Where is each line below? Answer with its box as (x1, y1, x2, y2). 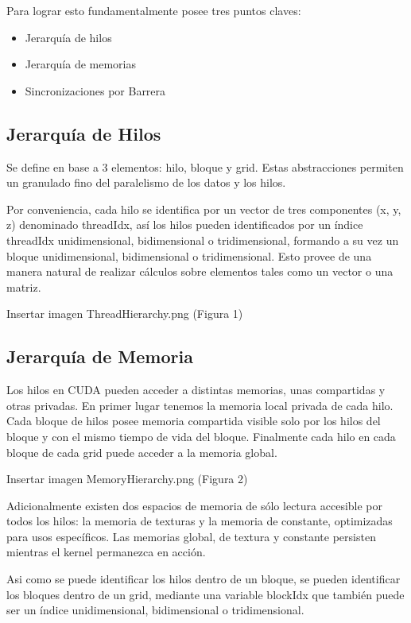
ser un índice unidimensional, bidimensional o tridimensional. (6, 602, 304, 618)
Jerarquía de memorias (25, 56, 137, 72)
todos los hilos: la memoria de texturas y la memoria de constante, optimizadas (6, 513, 393, 529)
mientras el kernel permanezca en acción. (6, 544, 206, 560)
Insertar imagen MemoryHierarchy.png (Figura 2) (6, 470, 248, 487)
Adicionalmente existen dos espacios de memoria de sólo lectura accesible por (6, 497, 383, 513)
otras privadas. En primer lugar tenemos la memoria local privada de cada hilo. (6, 397, 394, 413)
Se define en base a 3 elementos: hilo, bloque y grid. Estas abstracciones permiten (6, 158, 404, 175)
